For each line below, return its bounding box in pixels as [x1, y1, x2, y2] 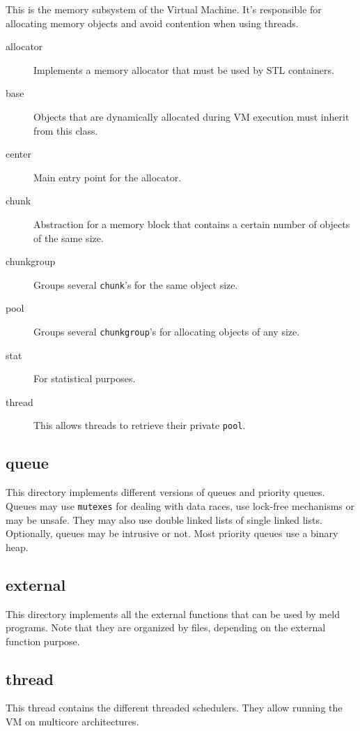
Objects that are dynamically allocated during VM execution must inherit [33, 109, 350, 123]
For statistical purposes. [33, 371, 136, 386]
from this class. [33, 123, 98, 137]
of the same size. [33, 230, 104, 245]
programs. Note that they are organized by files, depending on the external [6, 620, 326, 635]
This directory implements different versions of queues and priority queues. [6, 485, 325, 499]
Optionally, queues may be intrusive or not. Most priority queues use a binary [6, 526, 338, 541]
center [6, 146, 31, 161]
